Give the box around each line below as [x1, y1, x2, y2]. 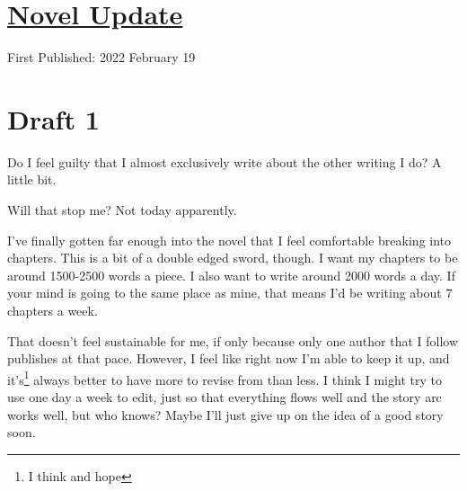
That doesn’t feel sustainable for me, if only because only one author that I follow [7, 331, 459, 350]
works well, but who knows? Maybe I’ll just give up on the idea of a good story [7, 405, 444, 424]
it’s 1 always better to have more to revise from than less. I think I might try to [7, 367, 442, 388]
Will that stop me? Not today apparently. [7, 201, 237, 219]
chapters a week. [7, 301, 98, 319]
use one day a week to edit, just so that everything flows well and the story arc [7, 388, 442, 406]
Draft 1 [7, 100, 100, 137]
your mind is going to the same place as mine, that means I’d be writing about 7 [7, 283, 453, 302]
